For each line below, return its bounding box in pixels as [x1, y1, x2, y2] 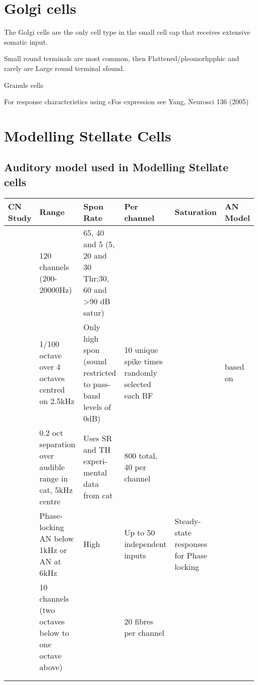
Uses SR [83, 432, 112, 444]
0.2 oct [39, 426, 64, 438]
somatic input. [4, 36, 48, 47]
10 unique [124, 343, 158, 355]
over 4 [39, 361, 61, 373]
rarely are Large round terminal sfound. [4, 63, 125, 73]
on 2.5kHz [39, 395, 74, 407]
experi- [83, 455, 108, 467]
